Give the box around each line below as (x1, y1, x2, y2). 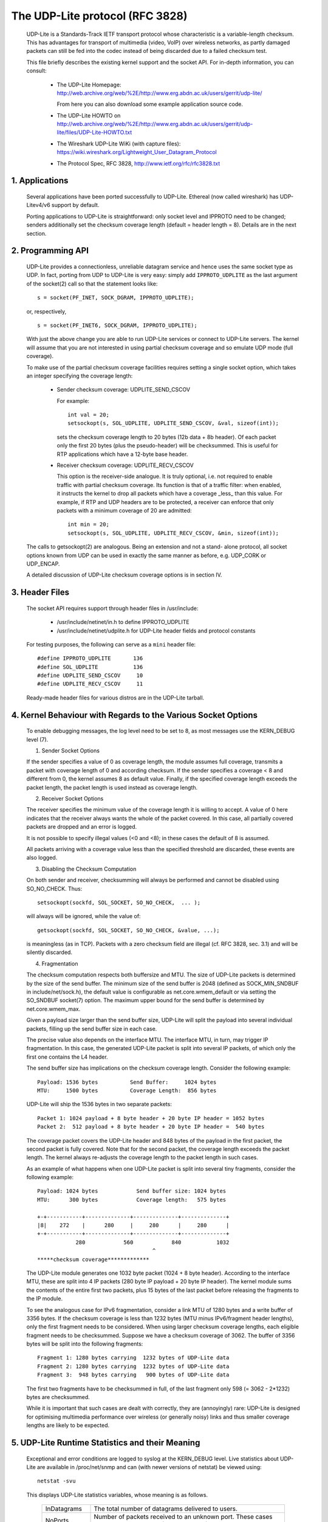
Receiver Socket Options (41, 795, 104, 802)
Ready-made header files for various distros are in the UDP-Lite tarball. (26, 694, 205, 701)
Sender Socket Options (41, 747, 100, 754)
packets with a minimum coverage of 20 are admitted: (56, 507, 192, 514)
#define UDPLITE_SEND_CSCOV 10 (37, 672, 143, 679)
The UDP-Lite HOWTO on (56, 111, 121, 119)
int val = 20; (67, 412, 109, 418)
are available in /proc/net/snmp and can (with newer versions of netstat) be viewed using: (36, 1464, 262, 1471)
